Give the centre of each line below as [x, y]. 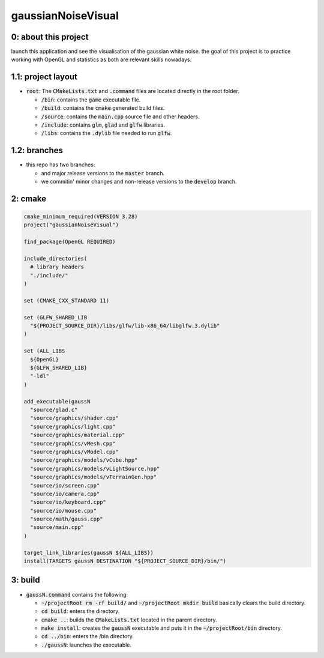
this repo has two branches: [61, 164]
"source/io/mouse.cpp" [64, 511]
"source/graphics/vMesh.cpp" [73, 443]
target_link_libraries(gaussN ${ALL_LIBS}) [89, 553]
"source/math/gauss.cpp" [67, 519]
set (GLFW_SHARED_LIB [55, 317]
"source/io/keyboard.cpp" [68, 502]
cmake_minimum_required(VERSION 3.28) [81, 216]
